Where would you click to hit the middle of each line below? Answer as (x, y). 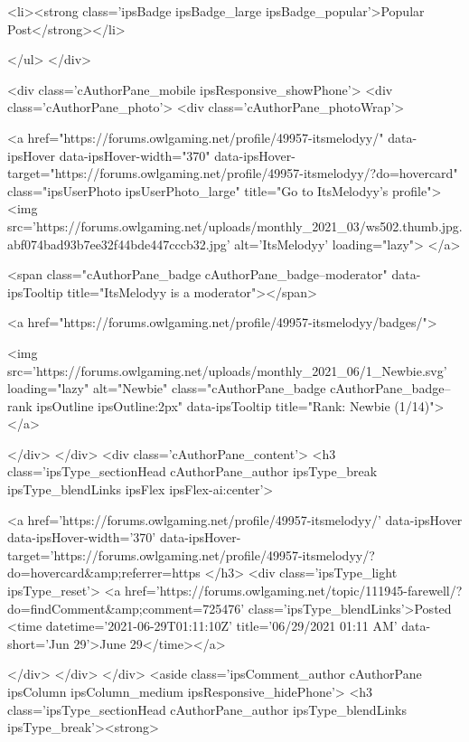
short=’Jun (38, 643)
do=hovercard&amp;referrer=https (104, 573)
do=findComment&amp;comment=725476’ (126, 608)
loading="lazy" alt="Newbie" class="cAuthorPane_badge (167, 388)
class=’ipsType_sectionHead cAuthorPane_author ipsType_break (192, 471)
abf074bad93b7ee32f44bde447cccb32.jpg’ (119, 244)
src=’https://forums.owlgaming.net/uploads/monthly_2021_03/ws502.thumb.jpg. (235, 225)
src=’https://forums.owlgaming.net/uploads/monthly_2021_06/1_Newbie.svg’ (227, 370)
